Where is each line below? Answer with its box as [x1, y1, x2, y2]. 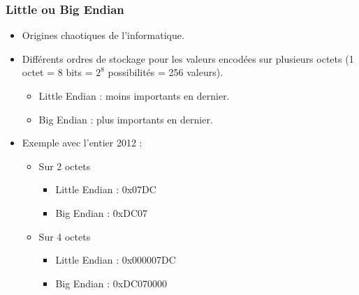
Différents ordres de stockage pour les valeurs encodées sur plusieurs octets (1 [22, 51, 354, 66]
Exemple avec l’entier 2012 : [22, 135, 142, 150]
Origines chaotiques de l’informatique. [22, 28, 184, 43]
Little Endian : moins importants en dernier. [38, 89, 230, 103]
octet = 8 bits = [22, 65, 93, 80]
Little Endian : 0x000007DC [55, 252, 176, 267]
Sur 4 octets [38, 229, 91, 243]
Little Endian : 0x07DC [55, 182, 156, 197]
